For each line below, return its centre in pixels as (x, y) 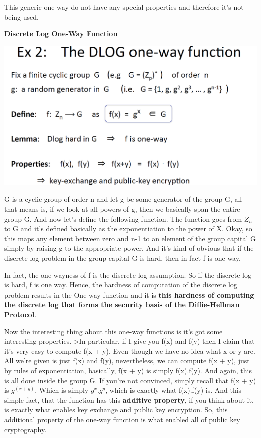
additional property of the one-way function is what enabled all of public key (122, 419)
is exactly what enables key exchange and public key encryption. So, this (116, 410)
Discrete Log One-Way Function (61, 33)
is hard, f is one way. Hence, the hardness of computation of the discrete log (121, 285)
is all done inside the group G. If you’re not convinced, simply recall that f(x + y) (130, 380)
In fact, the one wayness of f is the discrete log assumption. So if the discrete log (128, 275)
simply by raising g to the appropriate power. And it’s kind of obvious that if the (129, 248)
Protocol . (20, 314)
